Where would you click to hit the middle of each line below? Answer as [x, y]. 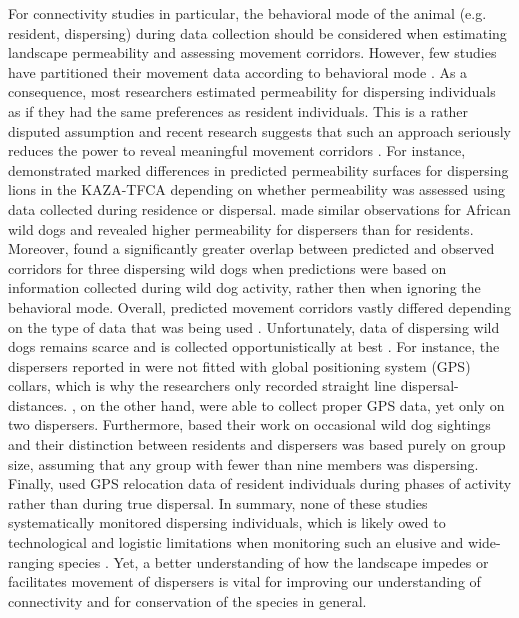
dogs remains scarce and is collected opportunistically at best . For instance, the [254, 346]
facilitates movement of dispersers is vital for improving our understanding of [244, 581]
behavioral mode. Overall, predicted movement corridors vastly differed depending [259, 306]
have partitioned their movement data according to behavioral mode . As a [238, 71]
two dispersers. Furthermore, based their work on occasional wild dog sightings [249, 424]
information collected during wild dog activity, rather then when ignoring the [244, 287]
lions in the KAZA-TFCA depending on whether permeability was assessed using [257, 189]
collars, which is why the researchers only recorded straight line [202, 385]
